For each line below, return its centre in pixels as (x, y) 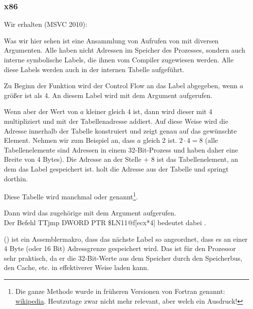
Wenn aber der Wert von (41, 111)
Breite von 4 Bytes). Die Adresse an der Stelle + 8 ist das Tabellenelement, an (121, 159)
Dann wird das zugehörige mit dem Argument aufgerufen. (90, 213)
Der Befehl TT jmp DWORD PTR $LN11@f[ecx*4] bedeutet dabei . (105, 222)
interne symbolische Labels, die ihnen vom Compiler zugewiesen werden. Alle (119, 59)
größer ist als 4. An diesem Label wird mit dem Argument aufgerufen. (108, 95)
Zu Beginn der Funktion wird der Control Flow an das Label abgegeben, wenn (121, 86)
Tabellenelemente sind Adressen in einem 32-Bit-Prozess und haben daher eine (121, 149)
